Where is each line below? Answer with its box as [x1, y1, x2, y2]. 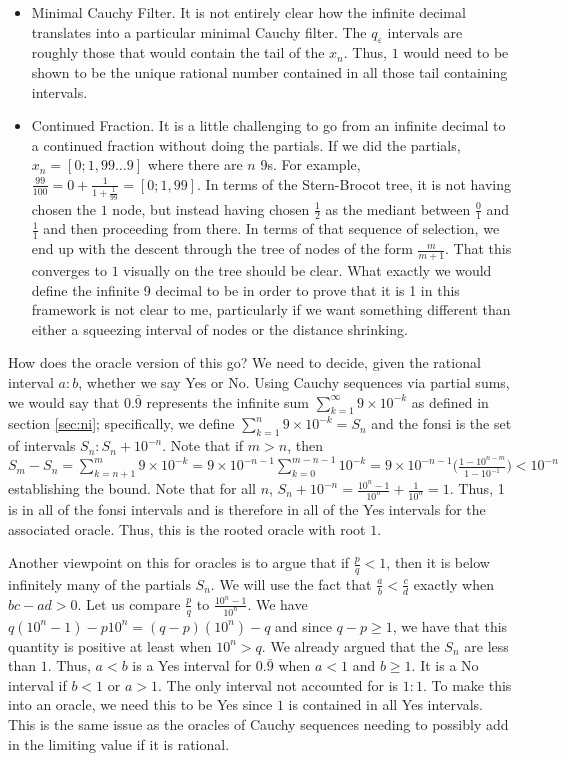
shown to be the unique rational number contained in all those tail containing [31, 61, 508, 82]
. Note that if [162, 435, 244, 456]
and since [275, 615, 332, 636]
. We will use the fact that [210, 573, 372, 594]
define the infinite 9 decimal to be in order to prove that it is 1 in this [31, 279, 460, 300]
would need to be [403, 42, 509, 63]
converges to [31, 259, 107, 280]
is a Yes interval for [132, 655, 252, 676]
